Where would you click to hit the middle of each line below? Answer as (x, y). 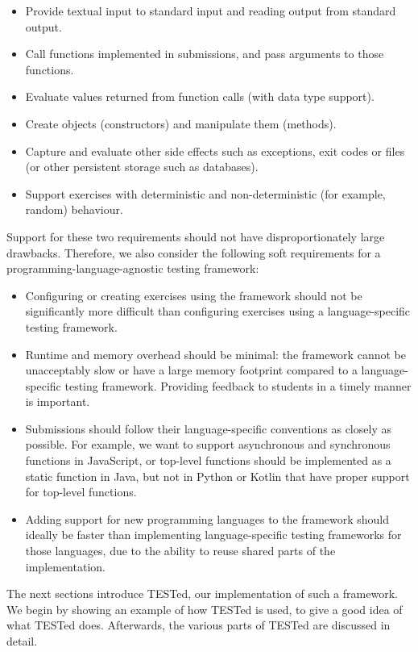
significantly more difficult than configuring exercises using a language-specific (218, 311)
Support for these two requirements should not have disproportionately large (196, 236)
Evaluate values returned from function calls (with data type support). (200, 96)
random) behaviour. (74, 209)
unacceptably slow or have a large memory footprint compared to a (191, 370)
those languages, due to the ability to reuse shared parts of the (180, 551)
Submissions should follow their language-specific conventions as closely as (208, 428)
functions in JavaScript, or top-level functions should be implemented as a (208, 460)
